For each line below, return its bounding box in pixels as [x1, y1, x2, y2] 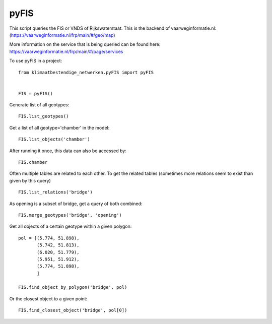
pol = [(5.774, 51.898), [18, 235, 80, 241]
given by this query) [9, 177, 51, 183]
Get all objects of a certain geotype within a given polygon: [9, 223, 132, 229]
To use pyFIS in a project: [9, 58, 62, 64]
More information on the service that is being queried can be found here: [9, 41, 161, 47]
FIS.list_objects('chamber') [18, 137, 90, 142]
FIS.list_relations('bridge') [18, 189, 93, 195]
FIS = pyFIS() [18, 91, 53, 96]
